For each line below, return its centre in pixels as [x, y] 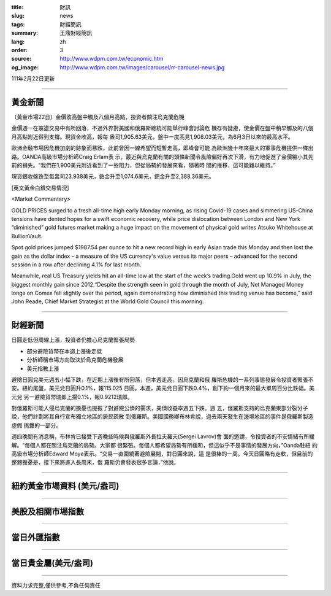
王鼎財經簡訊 [76, 33]
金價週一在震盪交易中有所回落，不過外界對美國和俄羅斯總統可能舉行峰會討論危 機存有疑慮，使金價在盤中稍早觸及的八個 [162, 128]
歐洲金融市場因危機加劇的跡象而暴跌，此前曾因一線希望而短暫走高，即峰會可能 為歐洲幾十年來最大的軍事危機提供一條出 [162, 148]
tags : [18, 24]
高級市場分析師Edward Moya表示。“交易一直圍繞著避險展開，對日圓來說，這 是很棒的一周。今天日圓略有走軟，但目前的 [162, 454]
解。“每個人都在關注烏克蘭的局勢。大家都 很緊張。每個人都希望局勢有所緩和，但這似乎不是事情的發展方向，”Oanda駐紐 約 [165, 445]
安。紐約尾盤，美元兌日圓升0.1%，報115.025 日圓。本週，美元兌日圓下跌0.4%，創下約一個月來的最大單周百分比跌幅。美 [163, 388]
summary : [25, 33]
